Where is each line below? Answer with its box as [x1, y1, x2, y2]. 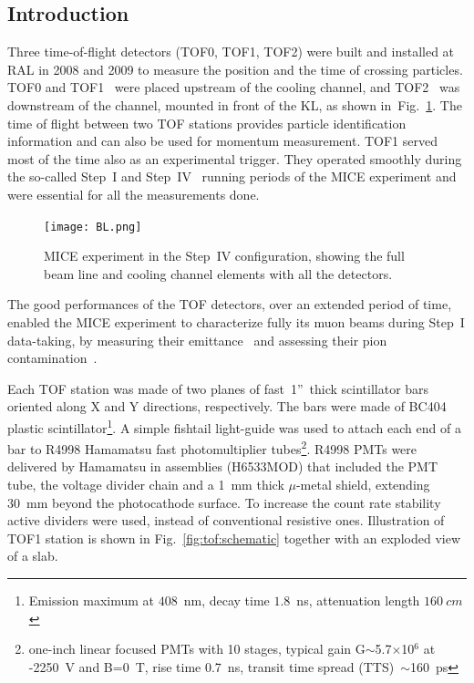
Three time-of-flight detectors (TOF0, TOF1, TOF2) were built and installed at [7, 42, 455, 61]
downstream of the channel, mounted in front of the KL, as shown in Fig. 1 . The [7, 95, 462, 114]
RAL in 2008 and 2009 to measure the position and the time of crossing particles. [7, 59, 463, 78]
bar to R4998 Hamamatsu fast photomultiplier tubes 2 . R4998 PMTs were [7, 437, 417, 458]
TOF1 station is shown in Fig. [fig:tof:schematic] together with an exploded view [7, 528, 460, 547]
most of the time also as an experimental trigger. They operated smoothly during [7, 149, 462, 168]
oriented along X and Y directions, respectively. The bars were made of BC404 [7, 397, 447, 416]
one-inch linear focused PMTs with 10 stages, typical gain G [28, 639, 366, 658]
